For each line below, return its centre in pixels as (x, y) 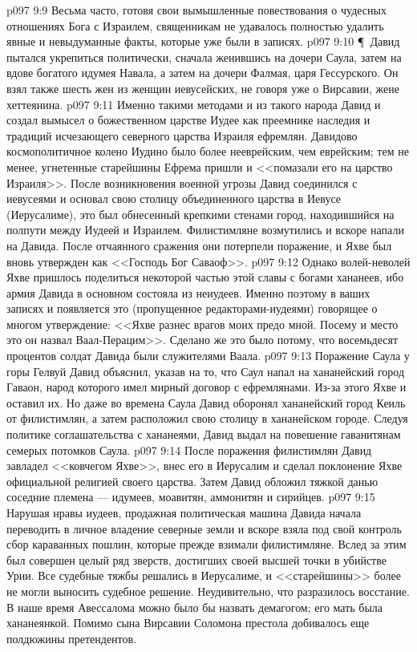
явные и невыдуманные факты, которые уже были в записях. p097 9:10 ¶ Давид (203, 41)
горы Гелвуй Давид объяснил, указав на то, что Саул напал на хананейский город (206, 371)
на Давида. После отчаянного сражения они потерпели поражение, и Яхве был (199, 245)
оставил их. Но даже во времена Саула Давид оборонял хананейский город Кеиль (206, 402)
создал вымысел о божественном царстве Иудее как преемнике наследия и (188, 120)
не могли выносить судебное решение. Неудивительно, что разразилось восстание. (208, 591)
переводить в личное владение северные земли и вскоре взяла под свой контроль (204, 528)
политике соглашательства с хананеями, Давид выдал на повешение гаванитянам (204, 434)
